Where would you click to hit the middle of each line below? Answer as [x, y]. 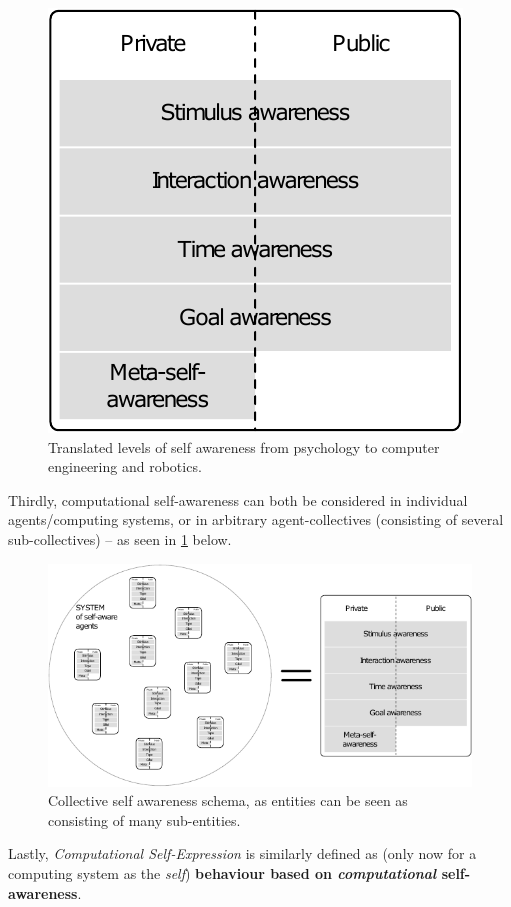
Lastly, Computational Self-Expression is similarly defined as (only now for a [242, 853]
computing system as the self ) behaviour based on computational [222, 873]
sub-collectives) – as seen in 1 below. [120, 538]
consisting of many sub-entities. [144, 819]
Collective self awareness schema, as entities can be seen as [228, 800]
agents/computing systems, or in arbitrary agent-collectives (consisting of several [256, 519]
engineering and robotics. [125, 466]
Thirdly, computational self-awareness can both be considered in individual [238, 499]
